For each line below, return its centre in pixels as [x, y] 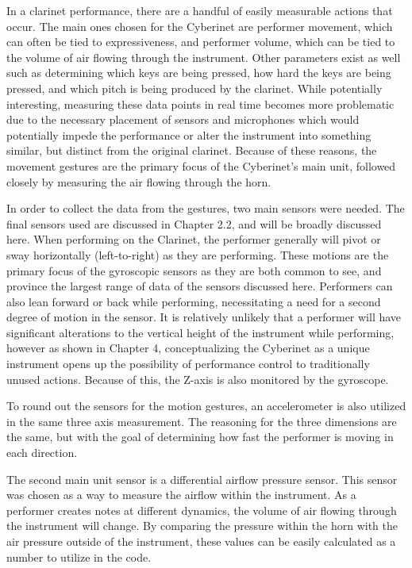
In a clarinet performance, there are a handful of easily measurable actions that [200, 10]
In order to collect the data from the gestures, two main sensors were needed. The [206, 208]
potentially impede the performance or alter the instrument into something [189, 134]
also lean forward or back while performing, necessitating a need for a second [194, 301]
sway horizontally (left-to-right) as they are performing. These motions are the [198, 254]
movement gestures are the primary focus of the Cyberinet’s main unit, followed [201, 165]
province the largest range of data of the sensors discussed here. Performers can [200, 286]
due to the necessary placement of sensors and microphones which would [183, 119]
